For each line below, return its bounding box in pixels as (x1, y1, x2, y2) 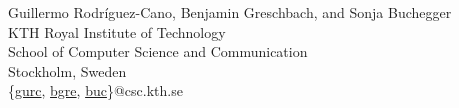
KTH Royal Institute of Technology (8, 21, 226, 42)
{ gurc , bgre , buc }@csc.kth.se (8, 80, 183, 101)
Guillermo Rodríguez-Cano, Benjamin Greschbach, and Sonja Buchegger (8, 2, 452, 22)
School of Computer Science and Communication (8, 41, 308, 62)
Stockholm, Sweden (8, 60, 127, 81)
